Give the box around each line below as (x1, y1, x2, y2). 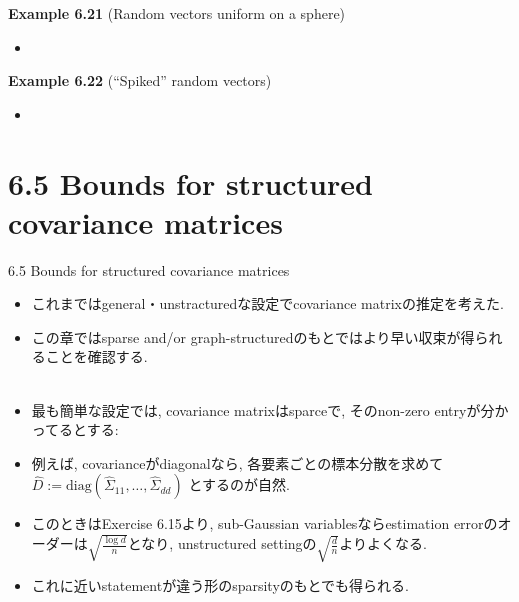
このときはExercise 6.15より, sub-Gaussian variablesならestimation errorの (31, 513, 498, 534)
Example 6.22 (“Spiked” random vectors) (8, 70, 272, 91)
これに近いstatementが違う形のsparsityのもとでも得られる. (31, 575, 409, 596)
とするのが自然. (188, 474, 290, 495)
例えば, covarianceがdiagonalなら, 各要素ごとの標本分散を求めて (31, 452, 444, 473)
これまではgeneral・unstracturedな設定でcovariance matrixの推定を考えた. (31, 293, 504, 314)
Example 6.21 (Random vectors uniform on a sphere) (8, 3, 346, 23)
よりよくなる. (339, 533, 427, 554)
